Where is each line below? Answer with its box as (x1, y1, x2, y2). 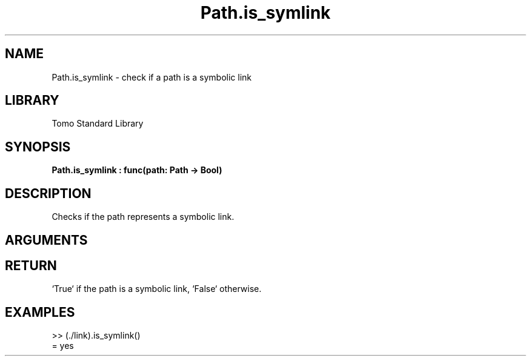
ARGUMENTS (5, 232, 88, 248)
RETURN (5, 257, 57, 273)
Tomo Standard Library (52, 118, 144, 129)
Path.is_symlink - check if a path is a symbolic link (52, 71, 252, 82)
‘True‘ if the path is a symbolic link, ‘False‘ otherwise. (52, 283, 262, 294)
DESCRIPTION (5, 185, 92, 201)
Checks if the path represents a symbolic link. (52, 211, 235, 222)
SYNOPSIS (5, 139, 71, 154)
